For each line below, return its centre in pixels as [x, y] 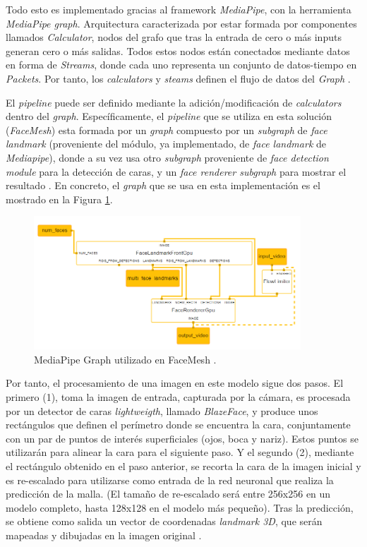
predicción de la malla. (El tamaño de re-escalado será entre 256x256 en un [168, 494]
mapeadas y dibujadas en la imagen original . [104, 535]
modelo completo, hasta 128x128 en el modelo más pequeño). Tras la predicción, [180, 507]
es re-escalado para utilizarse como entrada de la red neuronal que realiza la [170, 480]
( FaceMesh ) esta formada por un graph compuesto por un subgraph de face [167, 130]
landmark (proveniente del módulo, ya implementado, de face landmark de [166, 144]
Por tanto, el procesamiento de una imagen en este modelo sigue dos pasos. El [175, 383]
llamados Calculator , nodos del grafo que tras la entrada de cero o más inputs [174, 37]
